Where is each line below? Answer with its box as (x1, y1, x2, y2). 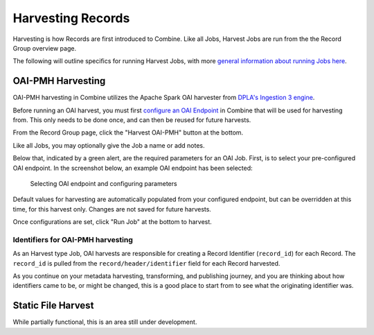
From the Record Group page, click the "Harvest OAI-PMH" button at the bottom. (12, 128, 244, 137)
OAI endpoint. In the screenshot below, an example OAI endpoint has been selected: (12, 164, 253, 172)
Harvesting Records (12, 10, 130, 26)
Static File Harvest (12, 300, 94, 311)
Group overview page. (12, 44, 76, 52)
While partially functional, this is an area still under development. (12, 318, 197, 326)
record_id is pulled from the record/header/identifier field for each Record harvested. (12, 259, 280, 267)
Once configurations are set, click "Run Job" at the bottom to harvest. (12, 218, 213, 226)
